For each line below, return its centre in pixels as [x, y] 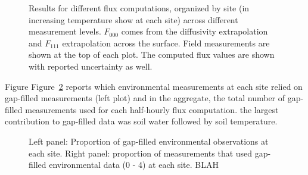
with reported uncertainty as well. [91, 66]
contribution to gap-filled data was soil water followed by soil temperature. [141, 121]
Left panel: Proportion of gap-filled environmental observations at [149, 141]
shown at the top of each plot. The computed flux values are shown [152, 54]
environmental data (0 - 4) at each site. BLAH [134, 165]
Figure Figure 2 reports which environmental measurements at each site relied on [154, 86]
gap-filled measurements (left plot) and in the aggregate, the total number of [145, 98]
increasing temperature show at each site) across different [133, 19]
